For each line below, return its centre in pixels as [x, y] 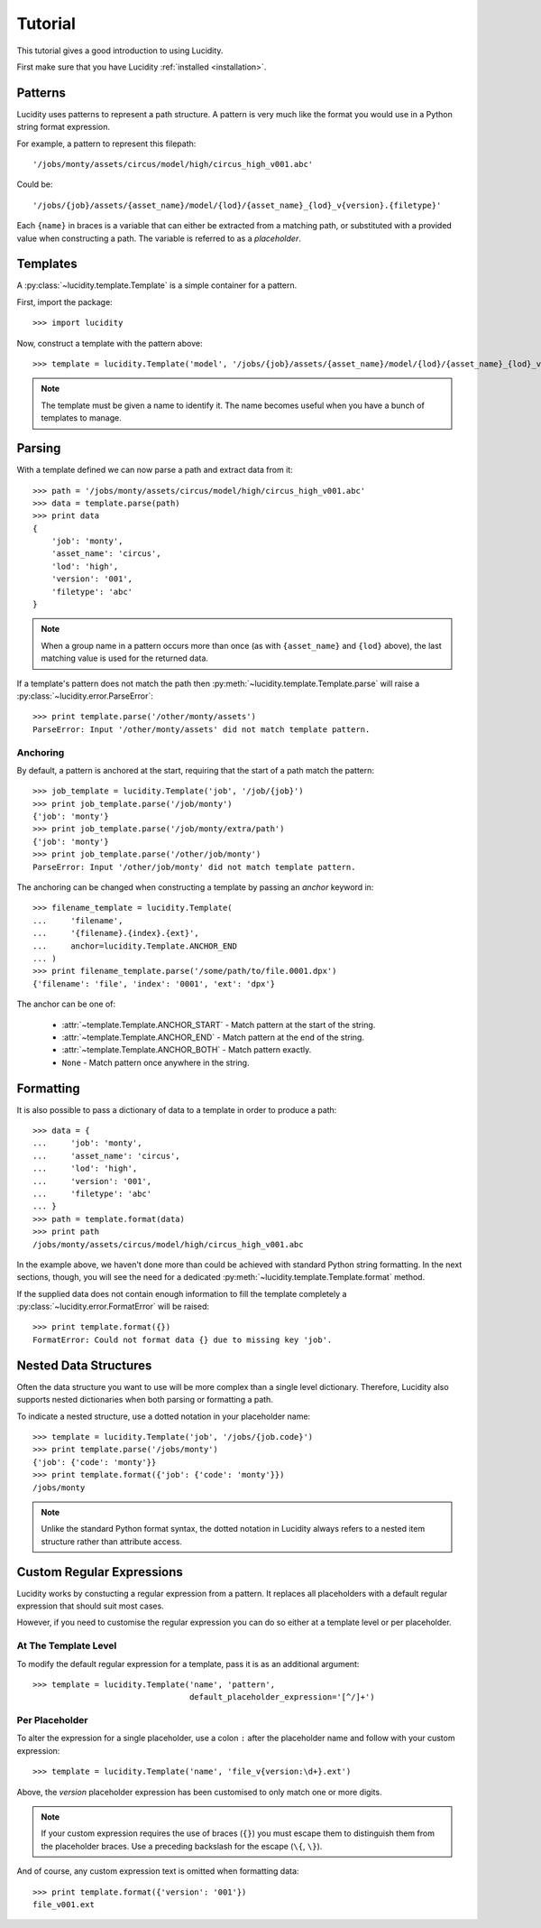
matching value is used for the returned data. [125, 658]
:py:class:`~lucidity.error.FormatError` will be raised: [113, 1307]
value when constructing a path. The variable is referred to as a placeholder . [159, 238]
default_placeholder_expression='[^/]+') [282, 1697]
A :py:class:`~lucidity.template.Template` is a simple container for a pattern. [157, 285]
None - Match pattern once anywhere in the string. [156, 1062]
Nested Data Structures [84, 1365]
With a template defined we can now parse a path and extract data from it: [155, 470]
